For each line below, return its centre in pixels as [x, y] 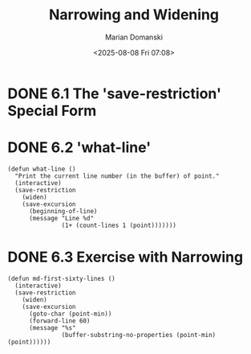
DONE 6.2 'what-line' [79, 148]
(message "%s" [53, 327]
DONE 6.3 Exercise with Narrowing [125, 257]
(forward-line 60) [59, 321]
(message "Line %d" [61, 218]
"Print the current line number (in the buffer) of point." [117, 176]
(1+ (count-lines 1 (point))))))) [119, 225]
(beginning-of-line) [63, 211]
